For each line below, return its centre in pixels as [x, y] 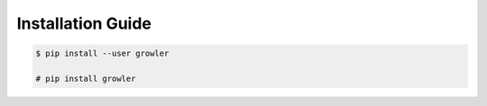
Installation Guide [84, 23]
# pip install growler [86, 78]
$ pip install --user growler [102, 53]
